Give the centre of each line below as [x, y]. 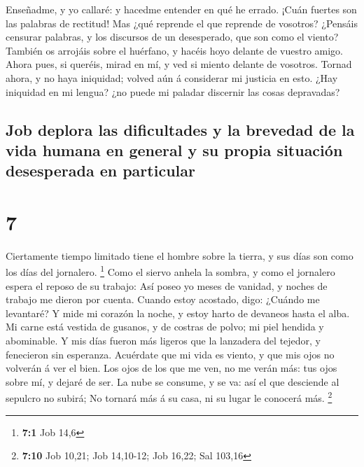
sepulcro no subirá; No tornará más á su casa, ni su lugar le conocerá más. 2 [169, 397]
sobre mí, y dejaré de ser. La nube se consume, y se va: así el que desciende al [173, 381]
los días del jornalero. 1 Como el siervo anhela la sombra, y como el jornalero [170, 271]
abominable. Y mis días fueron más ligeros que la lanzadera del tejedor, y [163, 341]
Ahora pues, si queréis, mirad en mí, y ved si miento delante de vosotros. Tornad [179, 64]
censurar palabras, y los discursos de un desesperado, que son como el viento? [172, 37]
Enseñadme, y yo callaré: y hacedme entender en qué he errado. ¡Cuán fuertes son [181, 9]
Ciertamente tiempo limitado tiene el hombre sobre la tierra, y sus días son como [180, 255]
